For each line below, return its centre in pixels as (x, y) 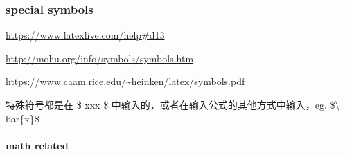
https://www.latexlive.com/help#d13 (85, 35)
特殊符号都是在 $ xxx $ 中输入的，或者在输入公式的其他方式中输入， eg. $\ (173, 104)
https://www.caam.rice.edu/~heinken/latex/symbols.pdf (125, 81)
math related (37, 145)
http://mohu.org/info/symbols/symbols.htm (100, 58)
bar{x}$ (23, 118)
